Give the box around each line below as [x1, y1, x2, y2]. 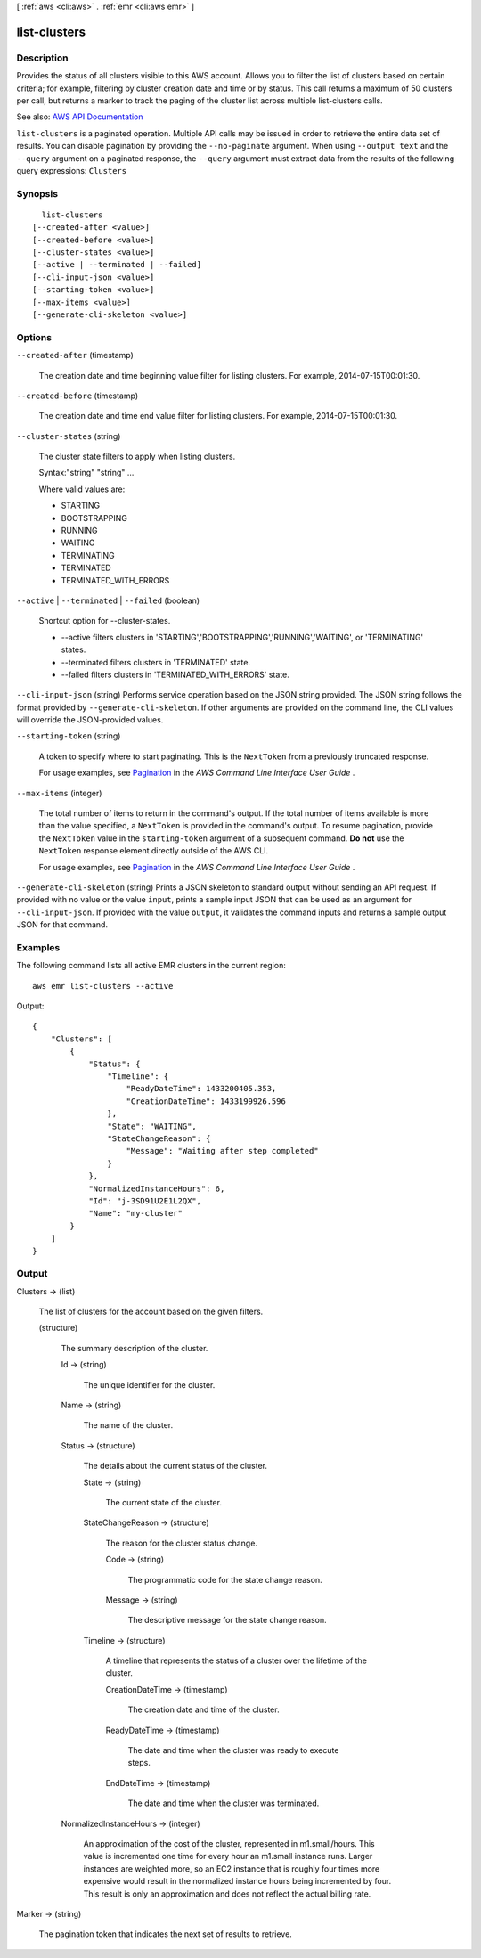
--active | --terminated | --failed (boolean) [16, 595, 200, 606]
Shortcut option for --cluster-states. [38, 616, 171, 626]
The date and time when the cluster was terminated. [127, 1798, 320, 1808]
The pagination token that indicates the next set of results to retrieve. [38, 1929, 293, 1939]
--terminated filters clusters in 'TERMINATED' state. [61, 657, 251, 667]
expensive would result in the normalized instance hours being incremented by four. [83, 1876, 392, 1887]
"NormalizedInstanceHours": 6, [88, 1183, 225, 1194]
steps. [127, 1758, 151, 1768]
